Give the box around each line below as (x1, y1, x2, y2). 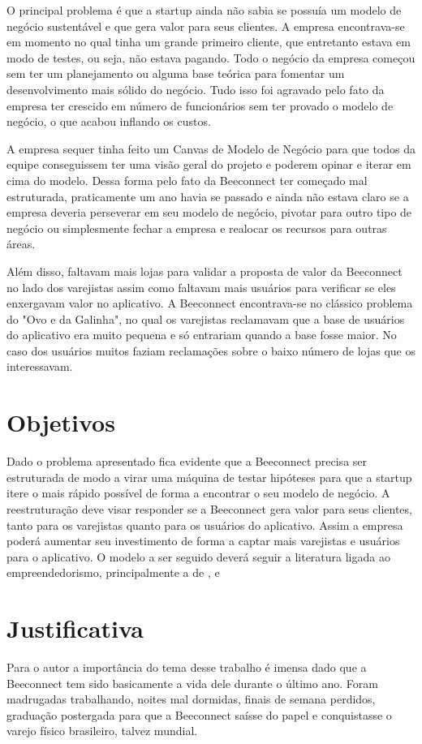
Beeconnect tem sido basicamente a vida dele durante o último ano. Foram (6, 674, 378, 691)
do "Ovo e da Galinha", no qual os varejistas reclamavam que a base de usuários (6, 310, 405, 327)
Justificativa (6, 612, 144, 645)
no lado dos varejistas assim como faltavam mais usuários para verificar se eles (6, 278, 396, 295)
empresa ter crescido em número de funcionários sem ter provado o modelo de (6, 97, 394, 114)
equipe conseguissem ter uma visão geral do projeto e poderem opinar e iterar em (6, 156, 411, 173)
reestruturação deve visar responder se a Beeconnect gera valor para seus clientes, (6, 500, 412, 517)
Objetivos (6, 406, 115, 439)
